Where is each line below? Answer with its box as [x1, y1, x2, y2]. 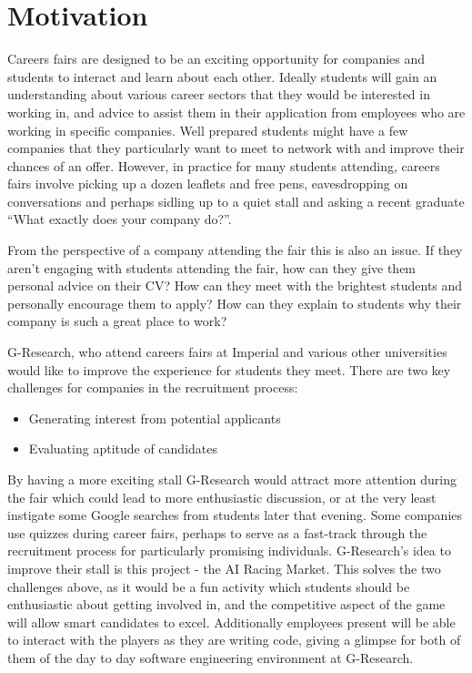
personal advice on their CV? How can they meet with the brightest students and [7, 276, 463, 295]
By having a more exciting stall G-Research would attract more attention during [7, 470, 457, 488]
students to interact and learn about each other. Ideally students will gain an [7, 66, 437, 86]
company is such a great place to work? [7, 311, 227, 331]
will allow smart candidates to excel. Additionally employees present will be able [7, 612, 456, 631]
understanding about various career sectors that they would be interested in [7, 85, 430, 104]
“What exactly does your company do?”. [7, 209, 232, 229]
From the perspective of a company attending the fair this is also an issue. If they [7, 240, 463, 260]
